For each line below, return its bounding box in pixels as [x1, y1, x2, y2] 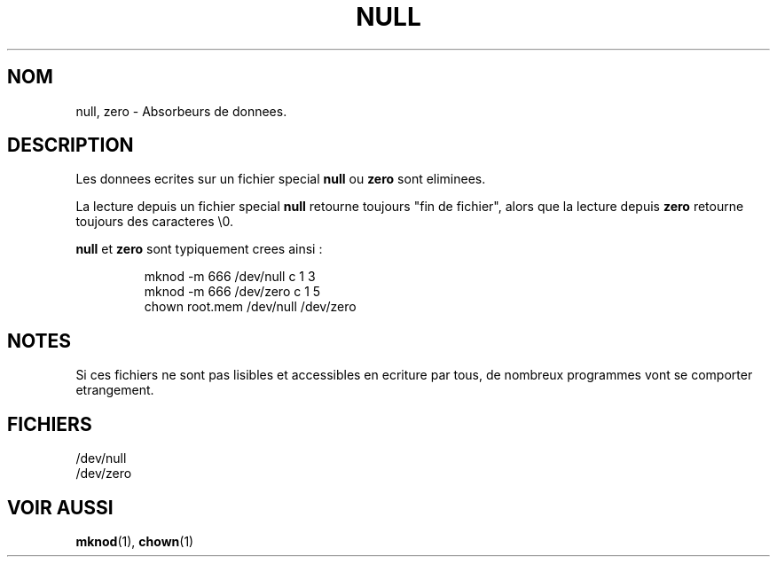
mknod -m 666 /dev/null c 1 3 [144, 269, 316, 285]
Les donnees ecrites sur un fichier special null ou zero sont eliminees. [75, 171, 486, 187]
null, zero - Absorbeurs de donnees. [75, 103, 287, 119]
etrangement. [75, 382, 154, 398]
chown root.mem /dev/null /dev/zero [144, 299, 357, 315]
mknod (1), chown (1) [75, 533, 194, 549]
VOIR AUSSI [7, 496, 114, 519]
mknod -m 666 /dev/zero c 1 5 [144, 284, 321, 300]
